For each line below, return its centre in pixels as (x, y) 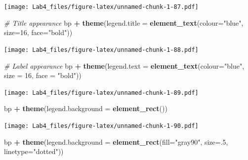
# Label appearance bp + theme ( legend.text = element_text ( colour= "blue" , (124, 65)
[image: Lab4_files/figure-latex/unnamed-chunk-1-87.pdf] (101, 7)
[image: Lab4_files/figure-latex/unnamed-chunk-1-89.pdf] (101, 93)
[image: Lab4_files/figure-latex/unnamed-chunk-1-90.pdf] (101, 126)
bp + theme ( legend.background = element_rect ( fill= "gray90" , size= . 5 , (116, 141)
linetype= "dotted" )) (34, 151)
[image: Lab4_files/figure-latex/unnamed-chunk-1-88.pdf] (101, 50)
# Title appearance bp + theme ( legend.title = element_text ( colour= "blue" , (124, 22)
